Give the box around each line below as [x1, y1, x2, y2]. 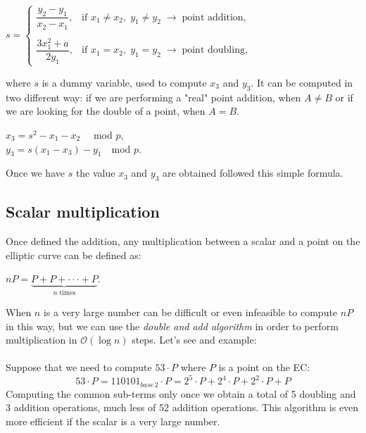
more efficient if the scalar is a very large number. [6, 414, 220, 429]
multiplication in [6, 332, 77, 347]
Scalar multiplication [6, 201, 160, 222]
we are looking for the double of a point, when [6, 103, 206, 118]
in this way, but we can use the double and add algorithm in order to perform [6, 318, 339, 333]
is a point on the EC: [218, 360, 310, 375]
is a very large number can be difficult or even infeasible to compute [43, 304, 338, 319]
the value [75, 165, 115, 180]
